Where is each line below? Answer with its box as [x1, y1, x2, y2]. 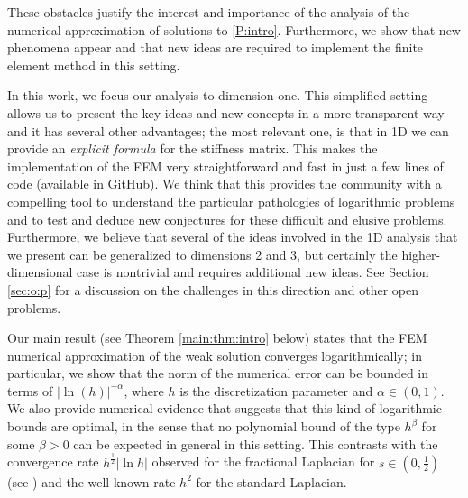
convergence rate [7, 452, 99, 471]
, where [124, 381, 164, 400]
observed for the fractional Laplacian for [151, 452, 375, 471]
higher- [401, 244, 441, 263]
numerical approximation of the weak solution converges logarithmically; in [7, 346, 422, 364]
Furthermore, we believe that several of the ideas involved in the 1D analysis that [7, 227, 458, 246]
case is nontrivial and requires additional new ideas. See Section [77, 263, 429, 281]
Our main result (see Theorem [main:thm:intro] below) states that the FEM [7, 328, 427, 347]
